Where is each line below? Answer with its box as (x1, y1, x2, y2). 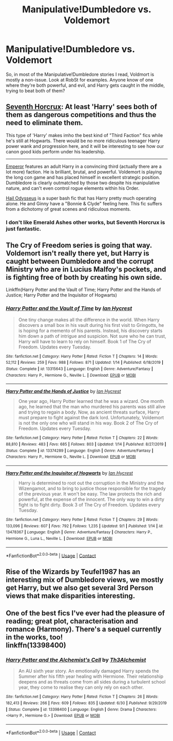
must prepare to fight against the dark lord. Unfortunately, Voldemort (18, 415, 164, 421)
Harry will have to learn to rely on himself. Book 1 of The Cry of (18, 338, 151, 344)
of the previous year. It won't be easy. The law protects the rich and (18, 491, 162, 497)
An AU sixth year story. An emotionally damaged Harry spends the (18, 668, 159, 674)
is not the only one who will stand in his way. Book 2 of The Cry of (18, 420, 159, 426)
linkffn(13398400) (6, 641, 66, 650)
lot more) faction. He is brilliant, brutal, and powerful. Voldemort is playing (6, 168, 162, 175)
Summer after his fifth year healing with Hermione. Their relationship (18, 673, 164, 679)
